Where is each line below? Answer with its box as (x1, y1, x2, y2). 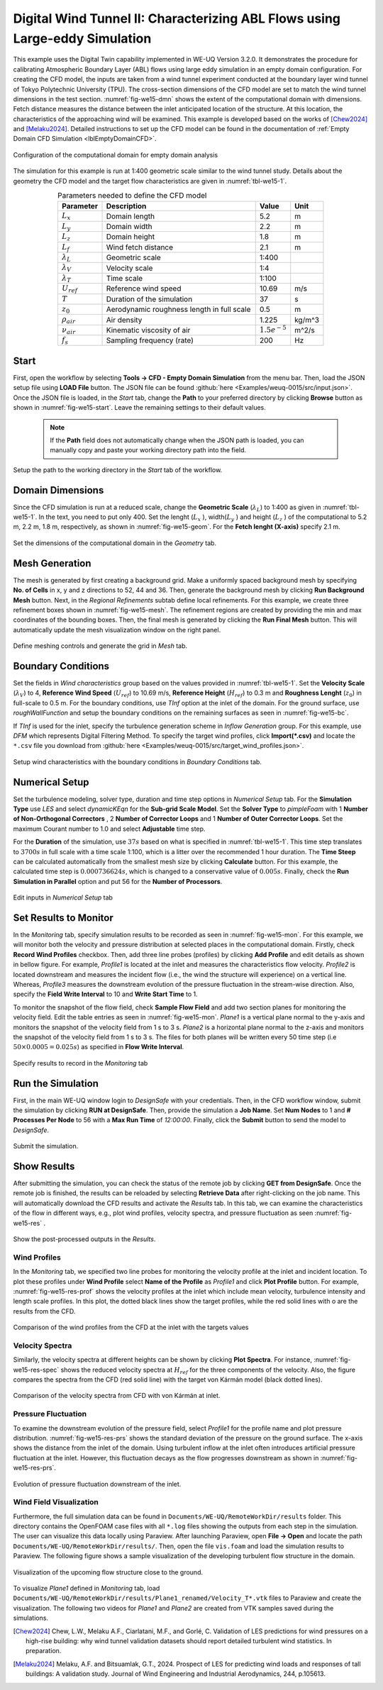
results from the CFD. (13, 1306, 76, 1315)
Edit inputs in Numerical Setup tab (13, 893, 113, 902)
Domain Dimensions (13, 484, 104, 496)
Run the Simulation (13, 1078, 99, 1090)
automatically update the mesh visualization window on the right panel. (13, 625, 221, 634)
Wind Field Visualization (13, 1497, 99, 1507)
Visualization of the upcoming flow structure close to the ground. (13, 1567, 204, 1577)
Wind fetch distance (106, 242, 174, 252)
